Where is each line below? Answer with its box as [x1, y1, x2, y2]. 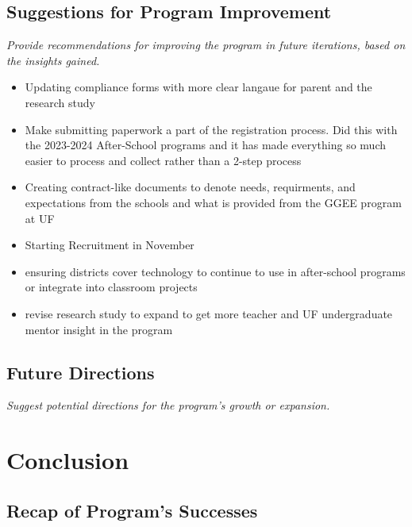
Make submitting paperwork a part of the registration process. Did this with [25, 121, 398, 137]
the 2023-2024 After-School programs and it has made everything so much [25, 137, 386, 153]
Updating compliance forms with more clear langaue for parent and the [25, 79, 372, 95]
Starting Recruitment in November [25, 237, 194, 253]
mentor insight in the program [25, 321, 173, 337]
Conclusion [6, 444, 129, 476]
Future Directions [6, 360, 155, 384]
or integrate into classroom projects [25, 279, 198, 295]
